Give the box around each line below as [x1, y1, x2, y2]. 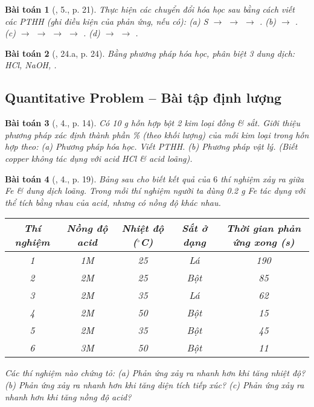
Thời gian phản [226, 221, 301, 236]
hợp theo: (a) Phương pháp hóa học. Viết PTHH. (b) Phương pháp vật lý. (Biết [5, 140, 298, 153]
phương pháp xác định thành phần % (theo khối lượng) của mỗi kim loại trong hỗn [5, 128, 309, 141]
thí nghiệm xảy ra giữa [220, 172, 304, 185]
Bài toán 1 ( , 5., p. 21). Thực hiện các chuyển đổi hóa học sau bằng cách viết [5, 3, 295, 15]
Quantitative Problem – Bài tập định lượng [5, 88, 282, 107]
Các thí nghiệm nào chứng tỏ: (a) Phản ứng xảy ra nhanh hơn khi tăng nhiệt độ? [5, 367, 306, 379]
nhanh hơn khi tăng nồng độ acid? [5, 390, 132, 403]
